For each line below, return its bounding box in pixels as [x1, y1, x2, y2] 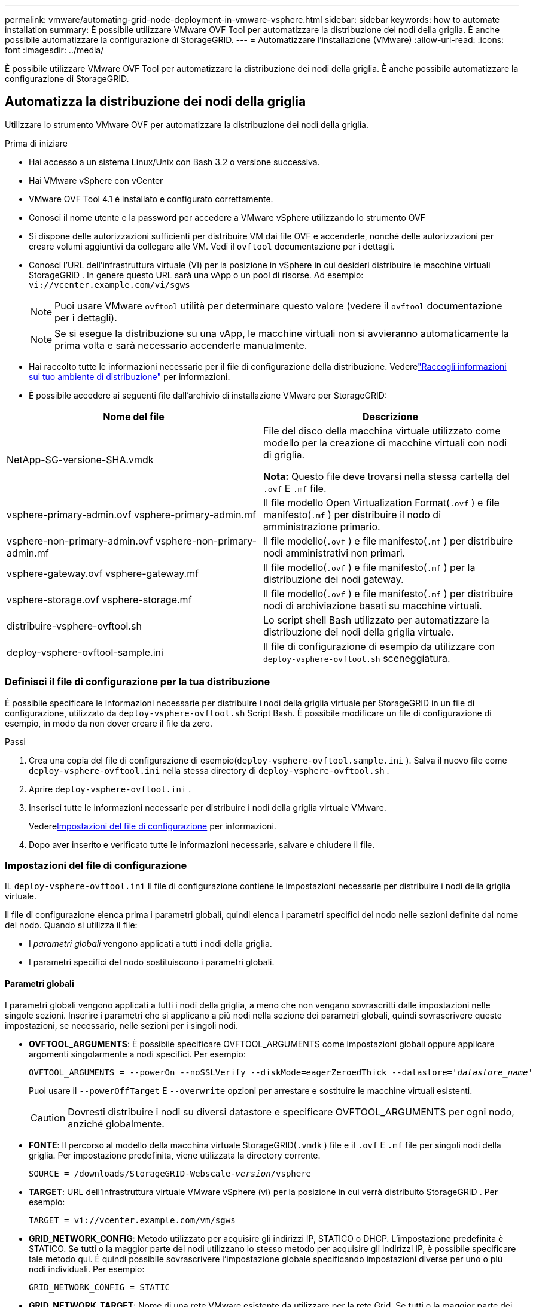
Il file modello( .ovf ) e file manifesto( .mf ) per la [263, 561, 476, 573]
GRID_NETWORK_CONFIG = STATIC [29, 1282, 170, 1292]
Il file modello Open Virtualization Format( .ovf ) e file [263, 496, 500, 509]
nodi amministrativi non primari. [263, 546, 406, 559]
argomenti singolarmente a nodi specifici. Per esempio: [29, 1048, 246, 1059]
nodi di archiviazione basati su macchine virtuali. [263, 599, 482, 612]
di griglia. [263, 448, 305, 461]
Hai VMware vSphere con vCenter [29, 175, 163, 186]
